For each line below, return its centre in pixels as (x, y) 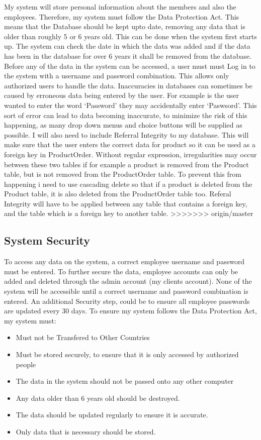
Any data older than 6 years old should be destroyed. (98, 398)
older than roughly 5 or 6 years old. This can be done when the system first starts (130, 36)
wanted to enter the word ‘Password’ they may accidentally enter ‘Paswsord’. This (130, 105)
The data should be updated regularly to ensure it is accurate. (112, 415)
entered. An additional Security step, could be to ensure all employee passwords (127, 301)
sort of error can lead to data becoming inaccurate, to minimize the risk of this (126, 115)
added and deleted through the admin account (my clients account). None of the (128, 281)
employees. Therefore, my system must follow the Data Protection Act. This (122, 16)
